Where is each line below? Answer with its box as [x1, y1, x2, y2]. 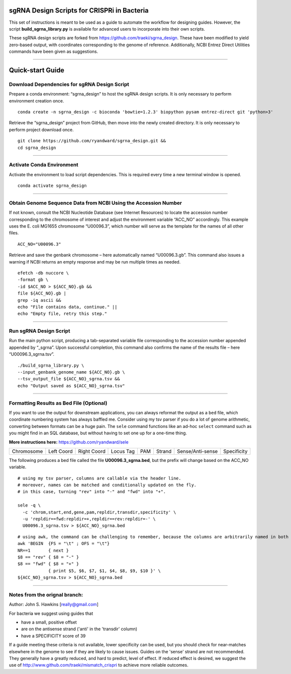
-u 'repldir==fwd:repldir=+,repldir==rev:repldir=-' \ [22, 516, 156, 522]
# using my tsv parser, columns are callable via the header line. [17, 476, 181, 481]
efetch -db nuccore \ [17, 270, 69, 276]
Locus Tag [111, 448, 135, 455]
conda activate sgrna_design [17, 183, 87, 189]
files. [9, 230, 19, 236]
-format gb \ [17, 277, 48, 282]
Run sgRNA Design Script [9, 328, 70, 334]
